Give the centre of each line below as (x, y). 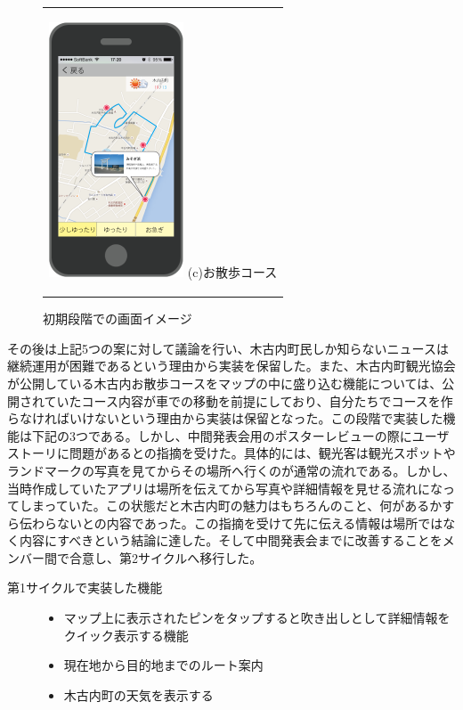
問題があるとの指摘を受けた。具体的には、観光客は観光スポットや (262, 453)
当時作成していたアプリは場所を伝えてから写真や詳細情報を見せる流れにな (225, 488)
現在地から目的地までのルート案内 (163, 665)
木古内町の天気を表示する (138, 694)
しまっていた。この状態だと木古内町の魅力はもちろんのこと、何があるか (231, 506)
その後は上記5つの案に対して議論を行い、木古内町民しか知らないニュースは (228, 348)
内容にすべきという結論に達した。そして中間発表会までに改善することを (231, 540)
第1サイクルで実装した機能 (85, 588)
